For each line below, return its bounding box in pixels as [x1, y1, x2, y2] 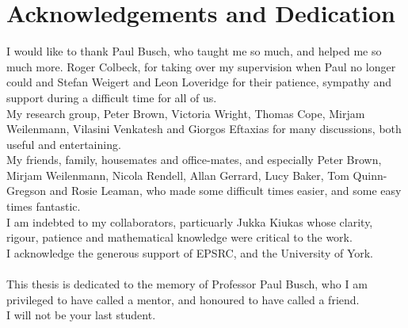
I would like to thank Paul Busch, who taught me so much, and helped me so [6, 43, 382, 59]
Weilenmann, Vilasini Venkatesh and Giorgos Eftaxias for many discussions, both [6, 120, 402, 137]
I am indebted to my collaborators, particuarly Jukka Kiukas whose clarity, [6, 213, 373, 230]
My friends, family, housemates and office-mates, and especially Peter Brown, [6, 151, 382, 168]
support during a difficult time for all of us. [6, 89, 217, 105]
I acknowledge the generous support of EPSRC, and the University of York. [6, 244, 373, 261]
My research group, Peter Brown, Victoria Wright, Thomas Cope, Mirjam [6, 105, 365, 121]
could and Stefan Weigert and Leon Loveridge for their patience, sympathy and [6, 74, 391, 90]
